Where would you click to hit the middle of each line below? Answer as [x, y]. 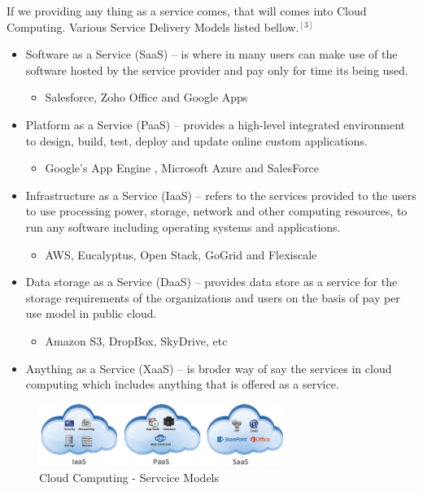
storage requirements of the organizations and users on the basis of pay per [213, 297]
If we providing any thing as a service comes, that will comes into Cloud [187, 11]
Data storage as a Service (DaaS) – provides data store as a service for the [211, 282]
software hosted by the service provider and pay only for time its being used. [217, 70]
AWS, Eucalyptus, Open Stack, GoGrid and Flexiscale [181, 254]
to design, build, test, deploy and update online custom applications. [196, 140]
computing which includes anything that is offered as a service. [182, 384]
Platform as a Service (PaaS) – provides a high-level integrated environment [216, 124]
